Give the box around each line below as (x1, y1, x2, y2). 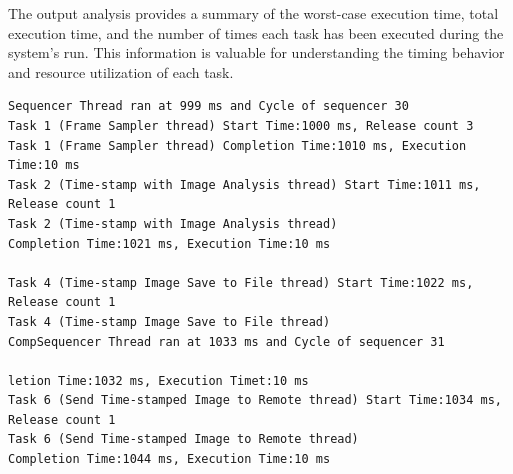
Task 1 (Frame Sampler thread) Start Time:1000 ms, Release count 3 (8, 118, 474, 133)
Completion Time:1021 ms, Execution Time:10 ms (8, 236, 331, 251)
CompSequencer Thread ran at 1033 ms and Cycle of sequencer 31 (8, 334, 445, 349)
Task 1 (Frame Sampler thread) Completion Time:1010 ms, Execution (8, 138, 467, 153)
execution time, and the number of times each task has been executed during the (8, 22, 504, 43)
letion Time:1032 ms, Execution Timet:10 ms (8, 373, 309, 388)
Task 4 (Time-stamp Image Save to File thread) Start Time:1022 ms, (8, 275, 474, 290)
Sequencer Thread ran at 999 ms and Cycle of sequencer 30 (8, 99, 409, 114)
